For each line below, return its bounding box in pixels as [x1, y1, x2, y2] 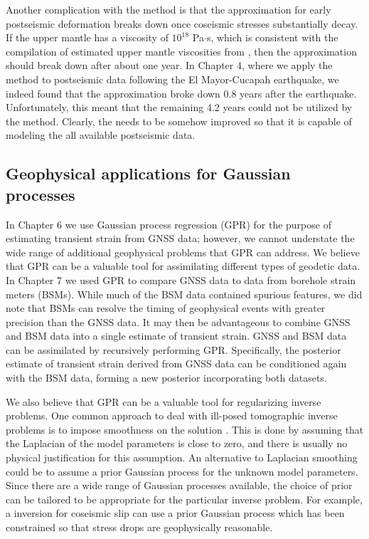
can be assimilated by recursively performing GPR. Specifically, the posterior [6, 342, 341, 357]
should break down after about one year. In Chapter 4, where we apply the [6, 58, 333, 73]
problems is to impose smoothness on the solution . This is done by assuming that [6, 422, 364, 436]
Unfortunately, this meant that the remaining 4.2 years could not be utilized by [6, 100, 353, 115]
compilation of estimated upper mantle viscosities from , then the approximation [6, 43, 357, 58]
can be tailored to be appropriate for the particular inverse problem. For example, [6, 491, 363, 506]
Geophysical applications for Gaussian [6, 162, 291, 184]
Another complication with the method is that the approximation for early [6, 2, 331, 16]
